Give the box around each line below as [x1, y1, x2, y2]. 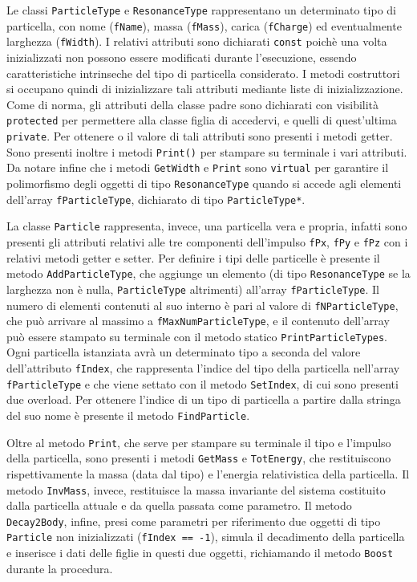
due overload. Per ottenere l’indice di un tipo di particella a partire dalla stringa [6, 391, 401, 408]
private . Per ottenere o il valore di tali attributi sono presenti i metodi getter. [6, 128, 393, 144]
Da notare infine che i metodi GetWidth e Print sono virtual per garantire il [6, 159, 389, 176]
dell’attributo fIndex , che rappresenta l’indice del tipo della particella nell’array [6, 360, 400, 376]
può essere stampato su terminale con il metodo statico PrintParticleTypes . [6, 328, 388, 344]
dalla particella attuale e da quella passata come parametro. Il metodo [6, 497, 352, 514]
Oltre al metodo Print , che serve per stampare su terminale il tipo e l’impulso [6, 433, 391, 450]
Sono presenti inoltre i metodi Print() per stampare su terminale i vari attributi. [6, 143, 407, 160]
